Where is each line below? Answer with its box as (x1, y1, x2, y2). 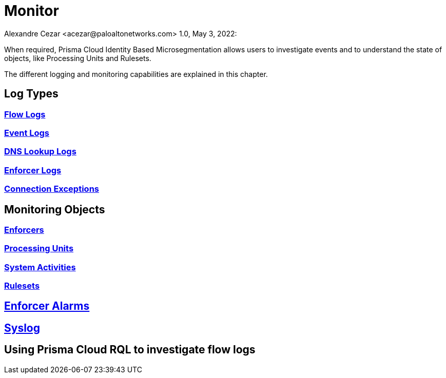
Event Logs (4, 127, 50, 138)
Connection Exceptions (4, 184, 99, 194)
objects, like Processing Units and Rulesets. (4, 53, 151, 63)
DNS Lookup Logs (4, 146, 76, 157)
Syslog (4, 321, 40, 334)
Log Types (4, 87, 59, 101)
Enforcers (4, 224, 44, 235)
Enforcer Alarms (4, 300, 90, 313)
